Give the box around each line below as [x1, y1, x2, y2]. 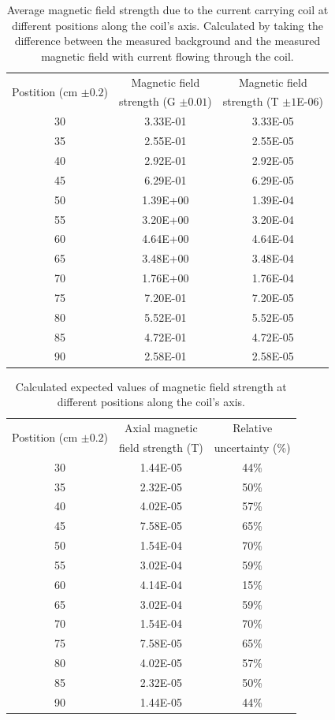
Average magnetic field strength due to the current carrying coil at [6, 2, 329, 17]
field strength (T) [119, 438, 203, 455]
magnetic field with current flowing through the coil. [41, 47, 294, 64]
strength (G [119, 93, 176, 110]
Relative [233, 419, 273, 435]
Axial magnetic [125, 419, 198, 435]
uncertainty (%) [214, 438, 291, 455]
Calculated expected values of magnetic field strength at [15, 378, 287, 394]
